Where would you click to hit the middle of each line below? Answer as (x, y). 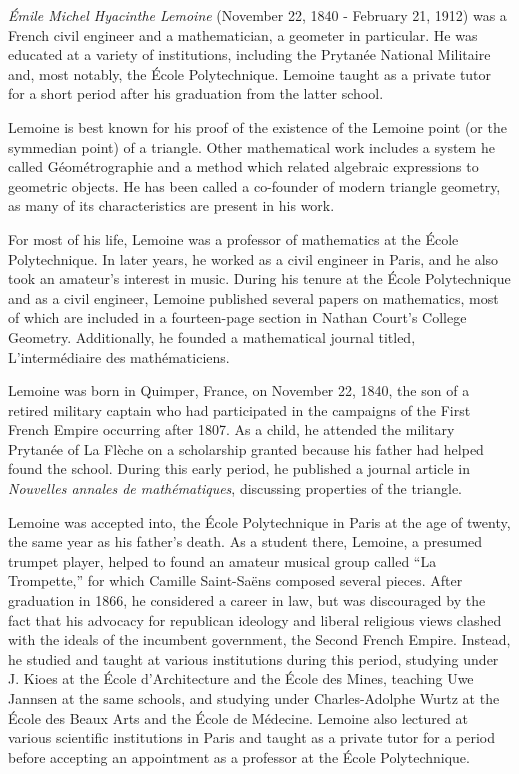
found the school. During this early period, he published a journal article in (239, 468)
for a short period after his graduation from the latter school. (196, 93)
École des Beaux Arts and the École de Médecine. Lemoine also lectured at (238, 717)
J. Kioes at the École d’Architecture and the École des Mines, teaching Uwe (241, 678)
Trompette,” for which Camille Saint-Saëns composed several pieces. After (235, 580)
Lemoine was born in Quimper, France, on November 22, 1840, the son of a (239, 390)
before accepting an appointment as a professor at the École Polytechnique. (239, 756)
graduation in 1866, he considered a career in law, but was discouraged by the (247, 600)
